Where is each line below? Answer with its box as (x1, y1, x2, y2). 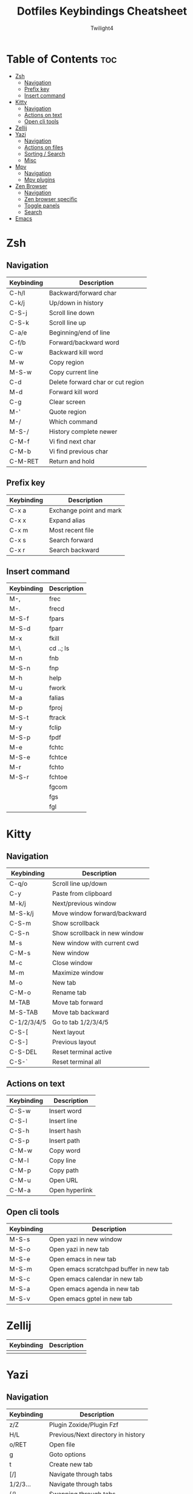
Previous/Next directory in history (49, 1430, 145, 1439)
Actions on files (24, 143, 64, 150)
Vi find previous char (49, 447, 109, 455)
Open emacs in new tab (49, 1255, 117, 1263)
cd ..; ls (49, 644, 70, 653)
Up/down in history (49, 299, 104, 307)
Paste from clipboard (52, 890, 112, 898)
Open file (49, 1440, 75, 1448)
